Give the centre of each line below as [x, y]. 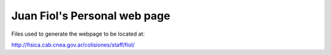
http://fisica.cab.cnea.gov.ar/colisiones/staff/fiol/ [73, 45]
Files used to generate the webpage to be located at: [78, 34]
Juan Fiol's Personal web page [91, 16]
